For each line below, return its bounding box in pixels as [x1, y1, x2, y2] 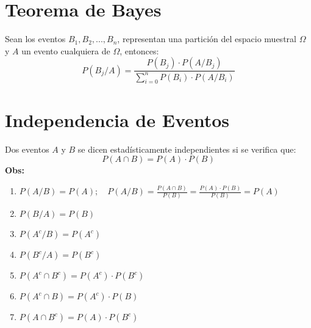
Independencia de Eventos [5, 107, 230, 132]
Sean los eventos [5, 32, 66, 45]
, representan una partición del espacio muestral [117, 32, 296, 45]
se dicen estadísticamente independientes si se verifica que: [77, 142, 296, 155]
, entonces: [120, 44, 159, 57]
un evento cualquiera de [21, 44, 110, 57]
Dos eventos [5, 142, 49, 155]
